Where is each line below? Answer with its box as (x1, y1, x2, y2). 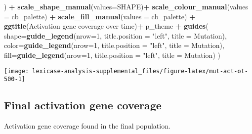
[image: (4, 67, 29, 75)
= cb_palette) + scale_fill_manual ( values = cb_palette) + (4, 11, 196, 21)
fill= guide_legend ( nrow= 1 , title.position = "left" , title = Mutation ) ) (4, 49, 220, 60)
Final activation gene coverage (4, 97, 162, 113)
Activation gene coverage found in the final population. (4, 121, 170, 131)
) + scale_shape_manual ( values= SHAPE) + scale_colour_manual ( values (4, 1, 248, 11)
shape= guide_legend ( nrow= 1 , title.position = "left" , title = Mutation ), (4, 30, 227, 41)
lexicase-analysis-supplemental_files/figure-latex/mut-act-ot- (32, 67, 248, 75)
